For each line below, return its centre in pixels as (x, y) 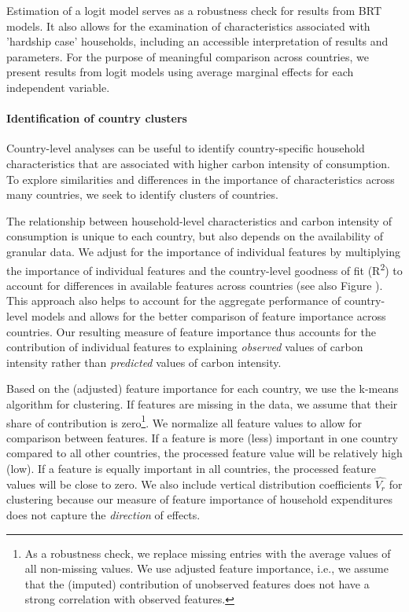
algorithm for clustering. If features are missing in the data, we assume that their (202, 403)
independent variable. (58, 87)
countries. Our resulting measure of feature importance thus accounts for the (192, 331)
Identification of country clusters (97, 118)
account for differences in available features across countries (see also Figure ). (195, 285)
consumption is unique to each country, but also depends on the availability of (195, 236)
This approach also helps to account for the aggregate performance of (174, 301)
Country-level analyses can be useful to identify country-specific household (186, 148)
